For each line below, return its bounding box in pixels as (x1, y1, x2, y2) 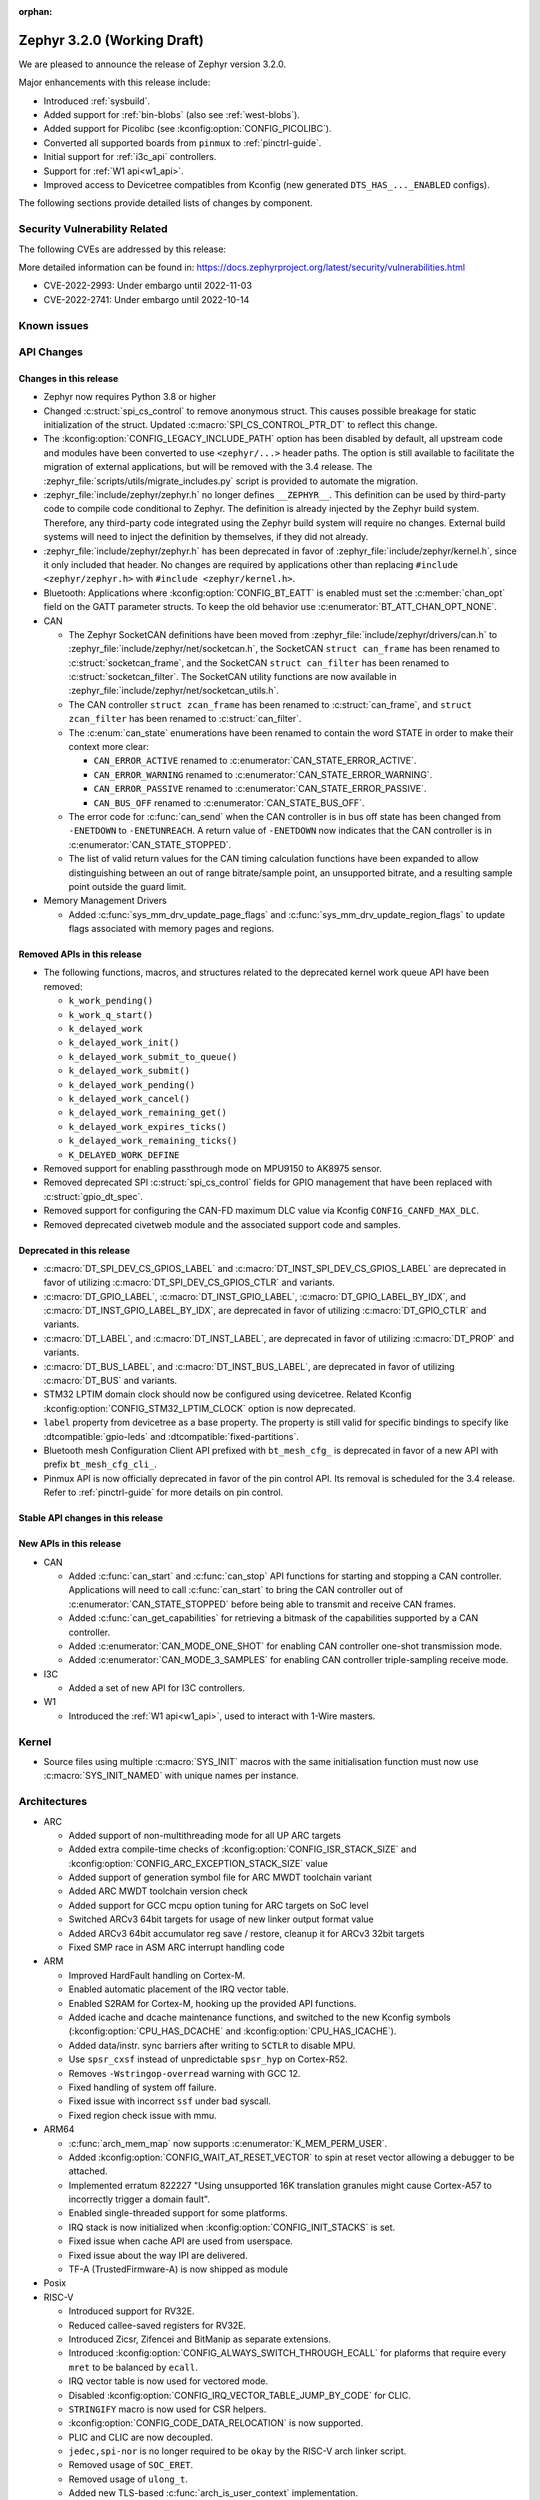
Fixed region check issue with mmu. (68, 2109, 217, 2121)
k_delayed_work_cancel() (68, 1093, 190, 1104)
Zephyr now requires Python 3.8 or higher (43, 391, 217, 403)
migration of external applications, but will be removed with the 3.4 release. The (43, 461, 373, 473)
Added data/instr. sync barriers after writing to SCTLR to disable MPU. (68, 2039, 356, 2051)
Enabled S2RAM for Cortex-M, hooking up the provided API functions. (68, 1997, 357, 2009)
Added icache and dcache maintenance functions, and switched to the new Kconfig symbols (68, 2011, 451, 2023)
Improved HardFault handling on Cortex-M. (68, 1969, 246, 1981)
